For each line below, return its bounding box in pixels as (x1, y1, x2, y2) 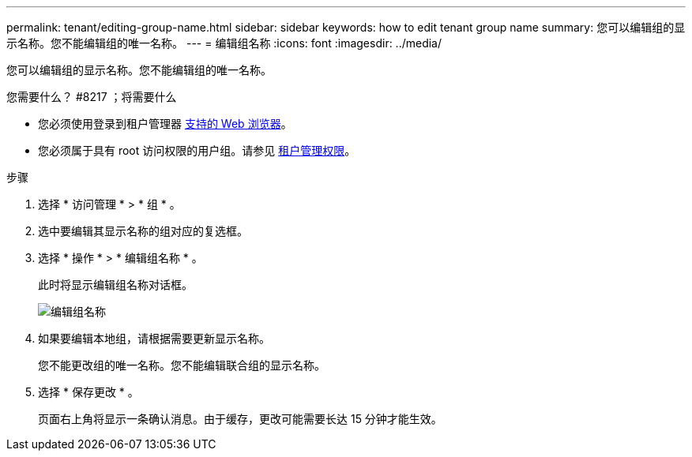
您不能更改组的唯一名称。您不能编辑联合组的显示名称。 (38, 358, 325, 372)
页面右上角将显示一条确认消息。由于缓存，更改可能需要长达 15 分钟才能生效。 (38, 412, 442, 425)
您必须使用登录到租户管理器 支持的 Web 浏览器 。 (38, 117, 292, 130)
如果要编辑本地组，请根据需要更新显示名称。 (38, 332, 270, 345)
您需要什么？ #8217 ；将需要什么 (6, 90, 177, 103)
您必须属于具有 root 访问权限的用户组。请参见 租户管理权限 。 (38, 144, 356, 157)
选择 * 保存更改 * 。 (38, 385, 139, 399)
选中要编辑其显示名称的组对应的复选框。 (38, 224, 248, 238)
